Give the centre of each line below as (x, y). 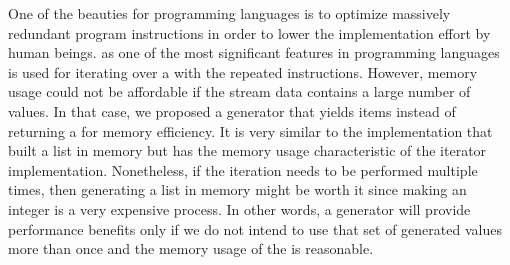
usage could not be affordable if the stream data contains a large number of (239, 91)
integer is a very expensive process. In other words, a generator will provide (239, 208)
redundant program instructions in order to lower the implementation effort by (249, 32)
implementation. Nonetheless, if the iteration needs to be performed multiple (243, 169)
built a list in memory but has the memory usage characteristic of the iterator (247, 150)
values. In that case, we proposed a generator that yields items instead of (232, 110)
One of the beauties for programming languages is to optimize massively (229, 13)
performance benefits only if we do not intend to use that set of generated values (255, 228)
